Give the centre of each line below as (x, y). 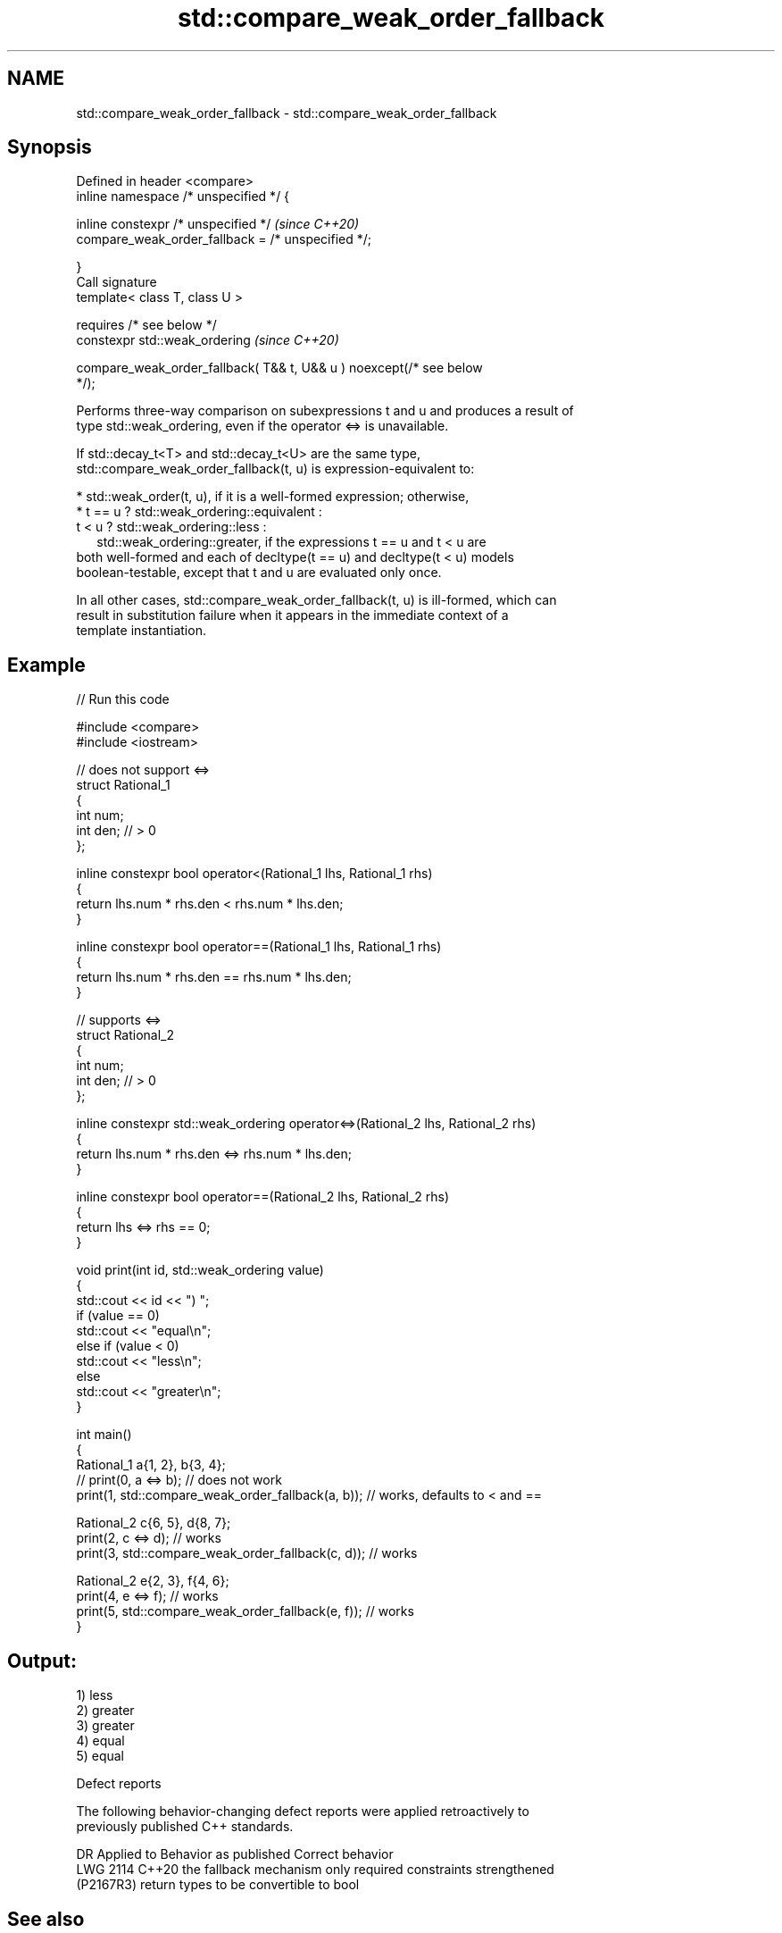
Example (46, 665)
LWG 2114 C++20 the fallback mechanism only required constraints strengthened (315, 1870)
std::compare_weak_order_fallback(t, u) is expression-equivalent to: (275, 469)
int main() (104, 1435)
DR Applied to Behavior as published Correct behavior (235, 1854)
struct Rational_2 (125, 1035)
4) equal (100, 1741)
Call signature (116, 282)
